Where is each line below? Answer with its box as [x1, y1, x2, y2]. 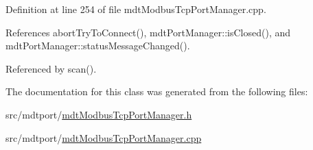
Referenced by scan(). [5, 61, 97, 75]
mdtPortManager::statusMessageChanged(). [5, 38, 190, 53]
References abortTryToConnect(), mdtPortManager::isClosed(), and [5, 25, 291, 39]
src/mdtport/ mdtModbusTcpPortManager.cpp [5, 130, 202, 145]
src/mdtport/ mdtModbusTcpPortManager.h [5, 107, 192, 121]
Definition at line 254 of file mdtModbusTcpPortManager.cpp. [5, 2, 266, 16]
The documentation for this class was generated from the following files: [5, 84, 308, 99]
